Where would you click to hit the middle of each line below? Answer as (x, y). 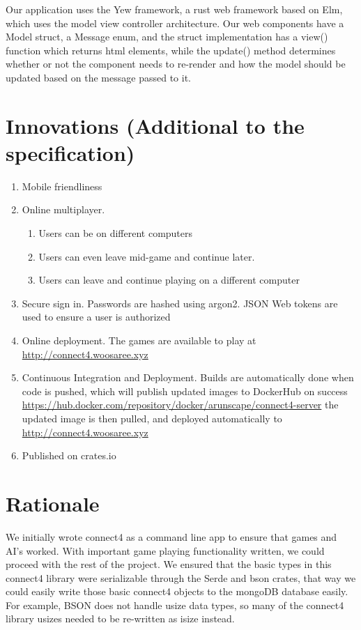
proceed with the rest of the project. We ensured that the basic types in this (169, 564)
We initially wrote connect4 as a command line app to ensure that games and (171, 536)
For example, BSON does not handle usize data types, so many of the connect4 (175, 605)
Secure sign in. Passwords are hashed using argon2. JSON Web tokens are (180, 303)
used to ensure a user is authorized (96, 317)
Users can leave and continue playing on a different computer (169, 280)
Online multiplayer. (63, 209)
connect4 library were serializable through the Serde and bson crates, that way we (181, 577)
